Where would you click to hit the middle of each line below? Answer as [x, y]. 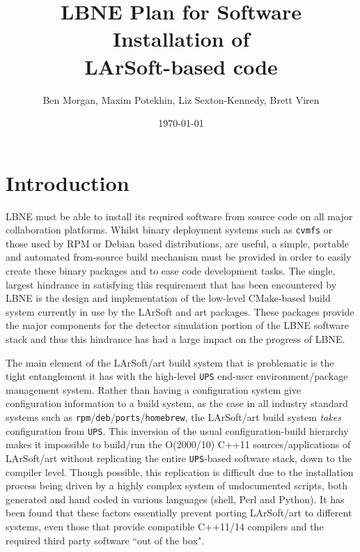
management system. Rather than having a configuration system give [154, 389]
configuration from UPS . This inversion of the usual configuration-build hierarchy [177, 430]
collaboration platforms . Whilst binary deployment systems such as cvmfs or [169, 230]
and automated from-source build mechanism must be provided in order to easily [179, 257]
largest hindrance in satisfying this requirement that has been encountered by [171, 284]
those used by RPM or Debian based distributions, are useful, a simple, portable [177, 243]
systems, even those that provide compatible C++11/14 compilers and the [165, 526]
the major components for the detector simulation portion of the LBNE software [177, 325]
